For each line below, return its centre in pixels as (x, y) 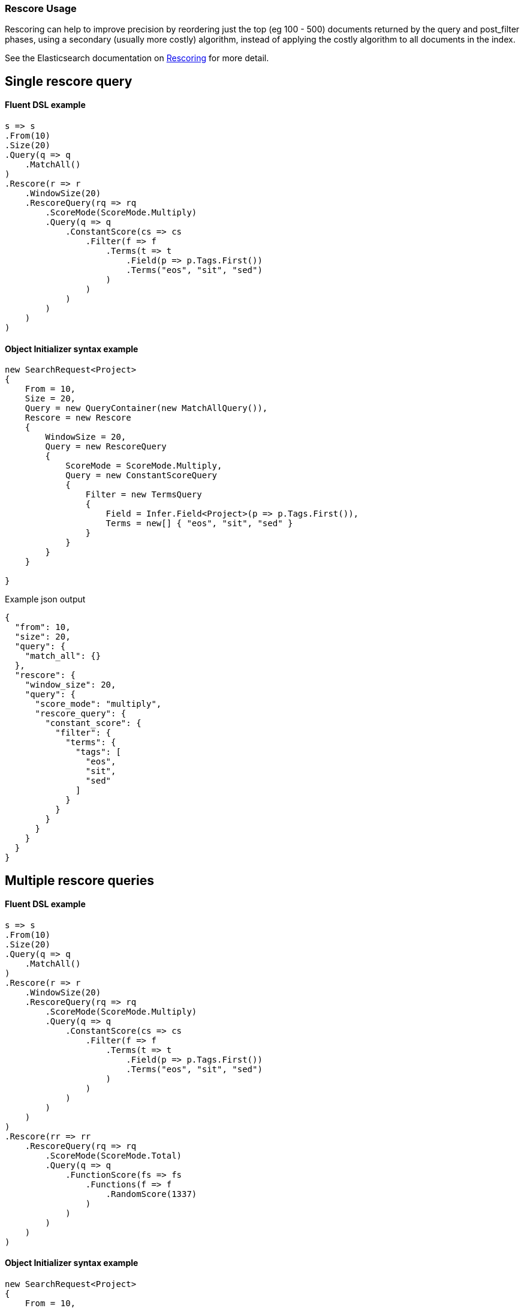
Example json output (45, 599)
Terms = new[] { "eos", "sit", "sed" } (199, 523)
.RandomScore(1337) (151, 1194)
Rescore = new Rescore (78, 418)
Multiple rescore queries (79, 880)
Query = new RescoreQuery (106, 447)
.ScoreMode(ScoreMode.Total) (114, 1155)
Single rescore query (69, 81)
